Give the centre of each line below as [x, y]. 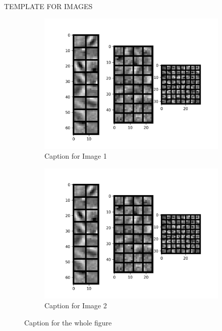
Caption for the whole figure [68, 322]
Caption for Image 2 [76, 305]
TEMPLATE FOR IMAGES [48, 6]
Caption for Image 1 [76, 156]
